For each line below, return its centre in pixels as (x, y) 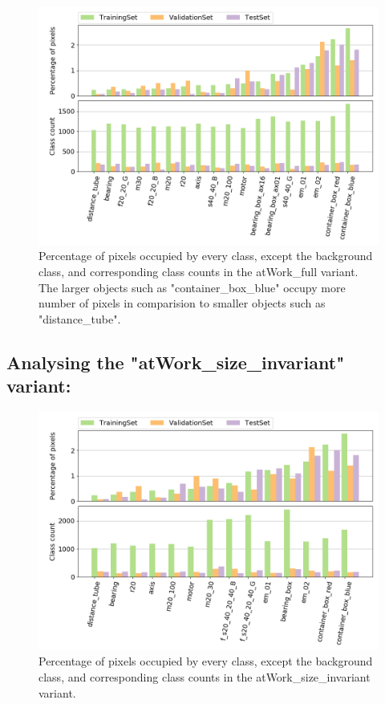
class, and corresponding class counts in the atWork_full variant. (199, 271)
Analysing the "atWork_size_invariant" (176, 362)
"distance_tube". (80, 318)
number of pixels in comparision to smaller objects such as (182, 303)
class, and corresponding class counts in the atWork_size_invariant (205, 676)
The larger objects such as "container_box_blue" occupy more (192, 287)
